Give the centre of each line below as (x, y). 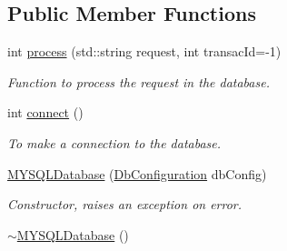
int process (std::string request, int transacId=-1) (144, 51)
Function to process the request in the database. (139, 81)
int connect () (45, 112)
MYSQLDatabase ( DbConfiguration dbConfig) (137, 173)
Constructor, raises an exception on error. (125, 204)
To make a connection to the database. (114, 142)
